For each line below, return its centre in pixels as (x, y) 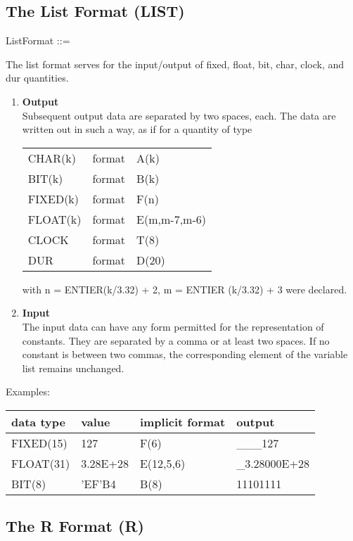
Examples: (28, 392)
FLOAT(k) (54, 219)
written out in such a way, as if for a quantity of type (137, 129)
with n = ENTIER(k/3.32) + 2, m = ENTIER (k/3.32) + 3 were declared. (185, 289)
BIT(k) (45, 178)
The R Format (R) (75, 526)
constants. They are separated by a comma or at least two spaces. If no (176, 340)
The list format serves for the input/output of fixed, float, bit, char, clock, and (175, 64)
